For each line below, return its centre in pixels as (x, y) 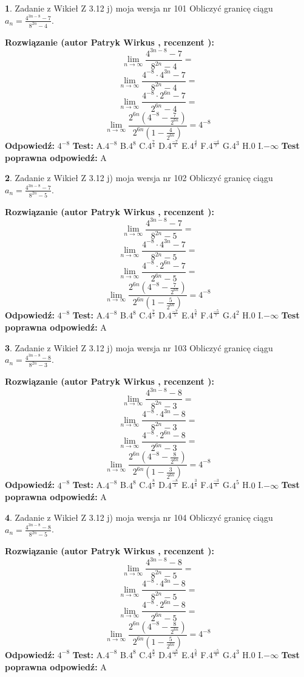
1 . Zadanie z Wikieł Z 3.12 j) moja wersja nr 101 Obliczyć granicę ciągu (139, 8)
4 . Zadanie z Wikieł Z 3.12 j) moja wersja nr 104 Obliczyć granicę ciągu (139, 517)
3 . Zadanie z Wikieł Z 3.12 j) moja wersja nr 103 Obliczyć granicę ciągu (139, 347)
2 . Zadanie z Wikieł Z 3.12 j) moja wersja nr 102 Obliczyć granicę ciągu (139, 178)
